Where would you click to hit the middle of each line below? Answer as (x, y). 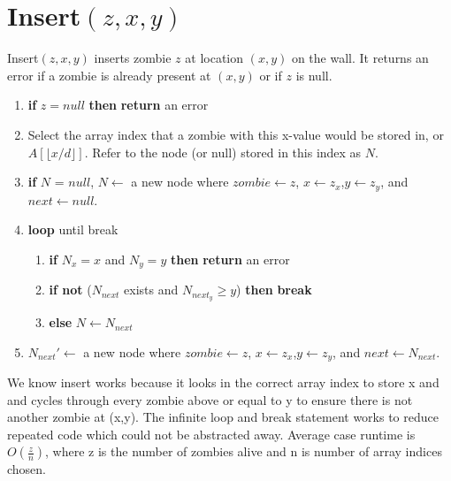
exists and (151, 290)
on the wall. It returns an (360, 58)
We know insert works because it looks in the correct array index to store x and (223, 382)
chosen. (27, 469)
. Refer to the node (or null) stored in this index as (223, 152)
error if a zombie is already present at (109, 75)
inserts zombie (133, 58)
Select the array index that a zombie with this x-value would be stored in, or (236, 134)
